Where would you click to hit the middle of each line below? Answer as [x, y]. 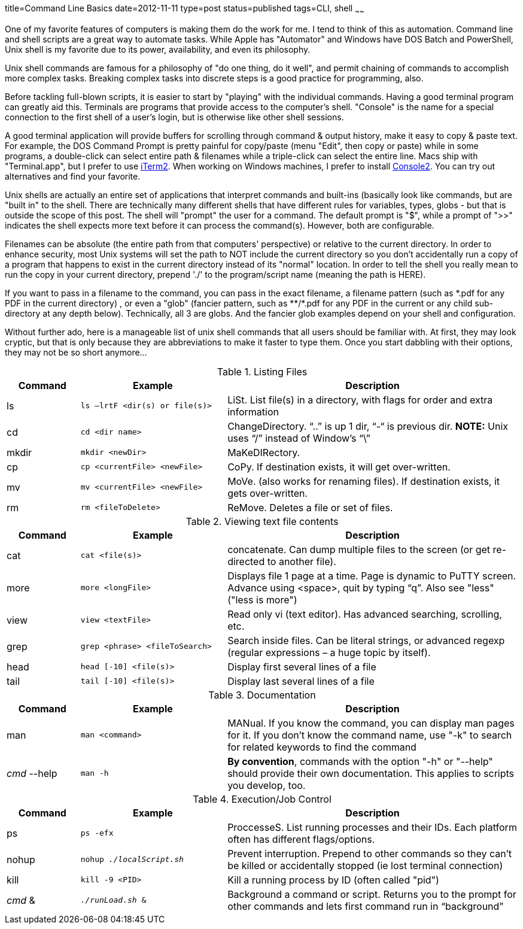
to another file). [302, 561]
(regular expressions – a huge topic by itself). [329, 652]
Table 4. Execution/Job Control [262, 799]
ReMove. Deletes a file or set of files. [310, 507]
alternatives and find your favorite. [73, 176]
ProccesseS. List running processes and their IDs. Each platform [372, 827]
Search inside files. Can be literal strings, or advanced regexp [366, 640]
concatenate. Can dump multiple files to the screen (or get [359, 549]
